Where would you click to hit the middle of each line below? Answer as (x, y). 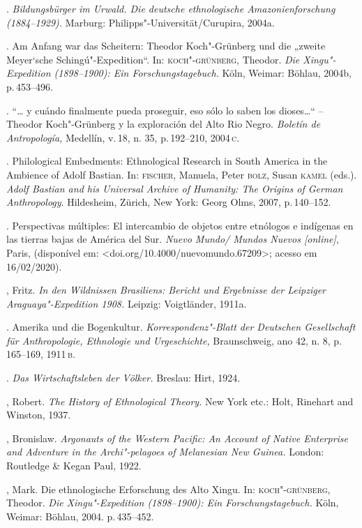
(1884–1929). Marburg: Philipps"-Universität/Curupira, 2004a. (141, 22)
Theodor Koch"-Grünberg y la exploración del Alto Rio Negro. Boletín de (164, 124)
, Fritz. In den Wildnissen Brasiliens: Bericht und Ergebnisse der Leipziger (166, 290)
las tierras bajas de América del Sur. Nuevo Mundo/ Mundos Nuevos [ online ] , (173, 239)
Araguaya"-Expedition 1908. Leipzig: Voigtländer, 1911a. (127, 303)
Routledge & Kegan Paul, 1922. (74, 466)
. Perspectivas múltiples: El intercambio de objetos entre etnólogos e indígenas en (180, 225)
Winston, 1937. (39, 415)
